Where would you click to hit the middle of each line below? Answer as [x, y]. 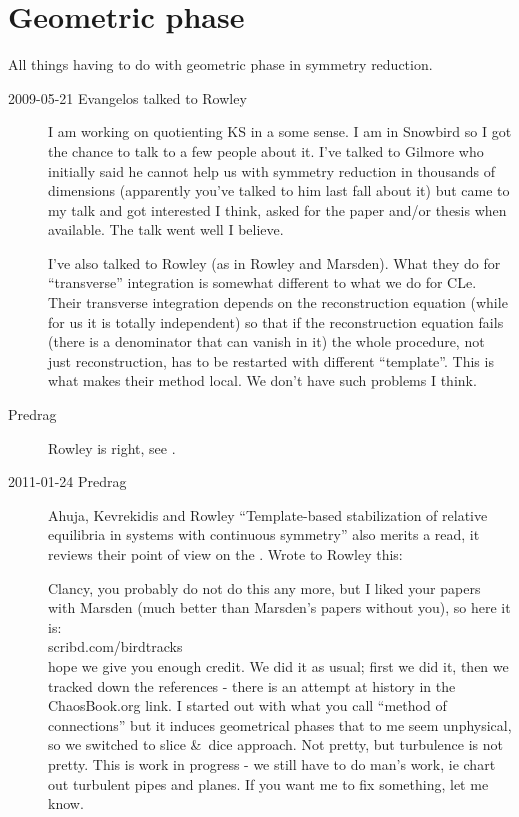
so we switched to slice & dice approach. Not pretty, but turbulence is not [276, 744]
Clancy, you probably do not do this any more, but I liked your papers [264, 587]
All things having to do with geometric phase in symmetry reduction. [220, 64]
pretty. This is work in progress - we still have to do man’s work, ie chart [272, 763]
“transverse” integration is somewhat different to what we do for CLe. [262, 282]
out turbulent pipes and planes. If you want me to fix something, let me [268, 783]
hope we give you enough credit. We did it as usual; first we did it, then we [278, 665]
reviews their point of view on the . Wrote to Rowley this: [225, 554]
